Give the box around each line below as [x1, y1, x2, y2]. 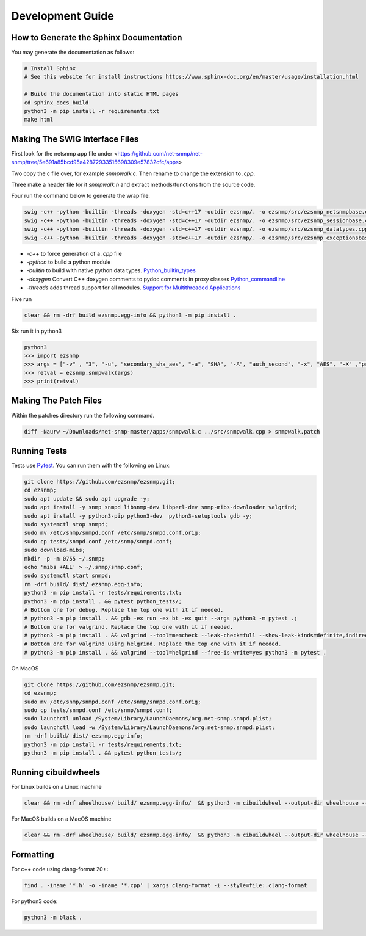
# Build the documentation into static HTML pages [24, 90, 179, 98]
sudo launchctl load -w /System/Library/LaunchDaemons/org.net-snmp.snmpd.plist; [24, 724, 276, 731]
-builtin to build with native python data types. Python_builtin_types [26, 267, 196, 274]
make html [24, 116, 54, 123]
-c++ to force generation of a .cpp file [26, 250, 122, 257]
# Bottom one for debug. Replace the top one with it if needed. [24, 606, 224, 613]
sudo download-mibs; [24, 546, 85, 554]
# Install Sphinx [24, 65, 76, 72]
